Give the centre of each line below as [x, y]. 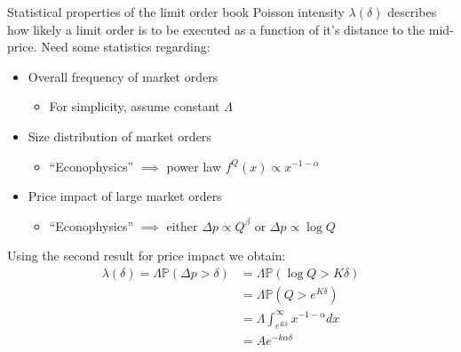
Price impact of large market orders [125, 196]
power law [194, 166]
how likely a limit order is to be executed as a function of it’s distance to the [216, 29]
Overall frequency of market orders [123, 76]
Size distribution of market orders [119, 136]
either [182, 225]
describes [412, 12]
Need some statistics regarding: [126, 47]
